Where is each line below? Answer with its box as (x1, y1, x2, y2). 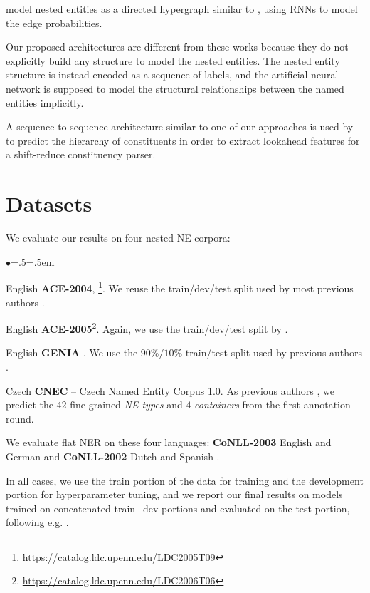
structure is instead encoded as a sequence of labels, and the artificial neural (6, 67, 339, 82)
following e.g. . (6, 515, 69, 530)
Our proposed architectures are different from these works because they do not (6, 39, 349, 54)
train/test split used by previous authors (185, 345, 363, 360)
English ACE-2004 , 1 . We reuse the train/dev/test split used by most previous (6, 279, 354, 295)
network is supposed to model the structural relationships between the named (6, 81, 344, 96)
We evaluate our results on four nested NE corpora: (6, 230, 231, 245)
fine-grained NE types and (70, 397, 183, 412)
